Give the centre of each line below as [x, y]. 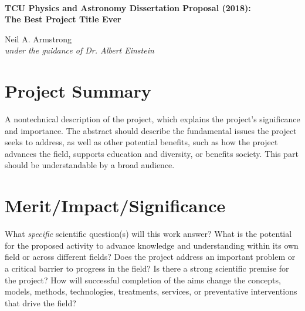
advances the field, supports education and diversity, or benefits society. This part [152, 153]
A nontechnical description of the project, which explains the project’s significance [152, 119]
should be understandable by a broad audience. [90, 165]
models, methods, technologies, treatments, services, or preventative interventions [151, 291]
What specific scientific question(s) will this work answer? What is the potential [148, 234]
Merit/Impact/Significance [115, 205]
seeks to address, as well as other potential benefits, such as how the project [141, 142]
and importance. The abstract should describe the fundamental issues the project [151, 130]
